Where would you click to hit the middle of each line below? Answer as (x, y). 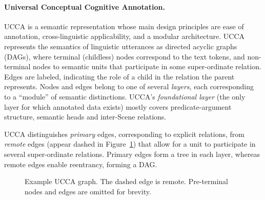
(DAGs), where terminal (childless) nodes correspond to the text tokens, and (125, 56)
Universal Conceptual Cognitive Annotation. (85, 6)
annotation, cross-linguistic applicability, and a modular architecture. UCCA (125, 36)
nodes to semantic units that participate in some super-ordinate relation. (147, 66)
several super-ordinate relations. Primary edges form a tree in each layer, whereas (132, 154)
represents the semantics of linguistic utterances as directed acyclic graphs (121, 46)
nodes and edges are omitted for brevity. (88, 191)
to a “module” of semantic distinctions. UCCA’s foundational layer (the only (125, 96)
